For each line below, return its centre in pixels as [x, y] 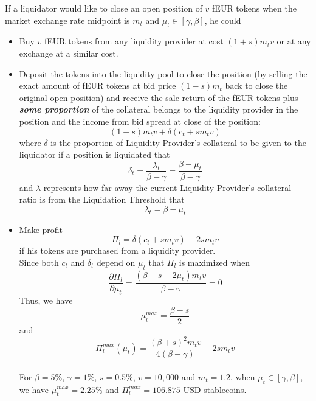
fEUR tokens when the [254, 8]
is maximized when [215, 262]
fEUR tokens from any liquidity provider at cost [134, 41]
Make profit [41, 229]
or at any [294, 41]
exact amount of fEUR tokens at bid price [98, 85]
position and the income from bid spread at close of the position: [140, 121]
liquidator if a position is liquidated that [94, 154]
